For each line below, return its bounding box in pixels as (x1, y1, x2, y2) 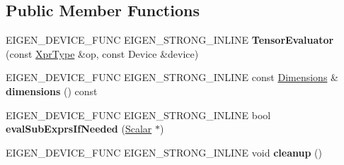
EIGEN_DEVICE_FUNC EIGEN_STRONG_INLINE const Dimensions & (6, 70, 338, 85)
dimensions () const (6, 83, 98, 98)
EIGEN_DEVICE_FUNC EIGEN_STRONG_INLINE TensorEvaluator (6, 32, 334, 47)
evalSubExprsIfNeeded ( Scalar (6, 121, 152, 136)
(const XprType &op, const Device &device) (6, 46, 199, 61)
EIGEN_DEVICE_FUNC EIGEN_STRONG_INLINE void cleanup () (6, 145, 322, 159)
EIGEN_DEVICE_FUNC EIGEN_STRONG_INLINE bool (6, 107, 271, 122)
